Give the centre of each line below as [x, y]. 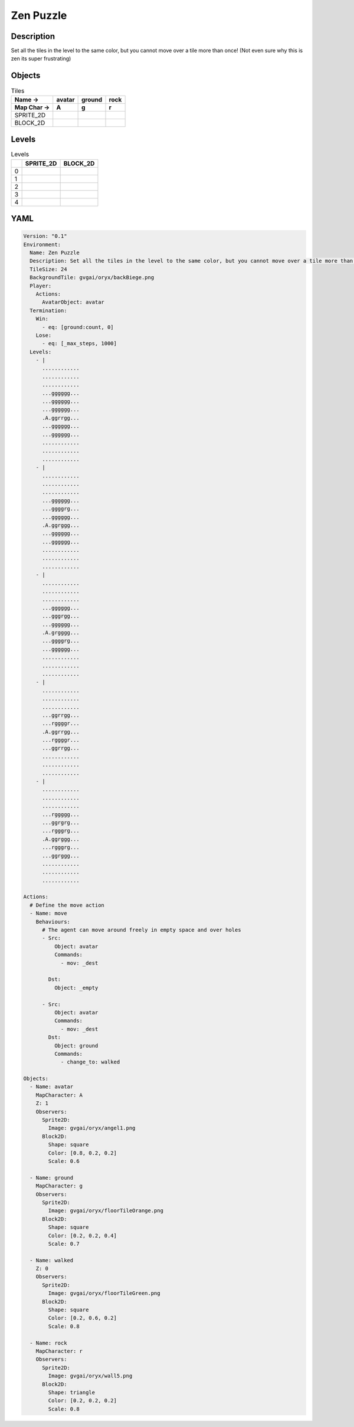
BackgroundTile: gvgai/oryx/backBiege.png [92, 278]
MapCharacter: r [59, 1351]
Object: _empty [76, 988]
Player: [41, 286]
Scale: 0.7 [64, 1243]
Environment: [42, 244]
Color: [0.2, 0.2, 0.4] [83, 1235]
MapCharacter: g [59, 1186]
